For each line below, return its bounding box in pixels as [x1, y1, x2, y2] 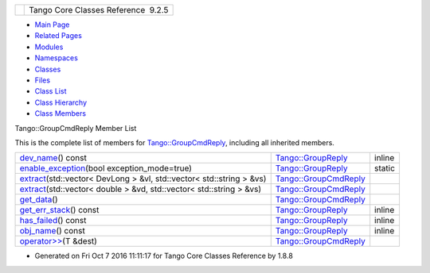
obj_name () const [19, 225, 85, 236]
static [374, 163, 396, 174]
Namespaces [34, 53, 79, 63]
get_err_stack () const [19, 205, 100, 216]
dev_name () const [19, 152, 87, 163]
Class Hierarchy [34, 98, 88, 107]
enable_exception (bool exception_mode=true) [19, 163, 193, 174]
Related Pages [34, 31, 83, 40]
